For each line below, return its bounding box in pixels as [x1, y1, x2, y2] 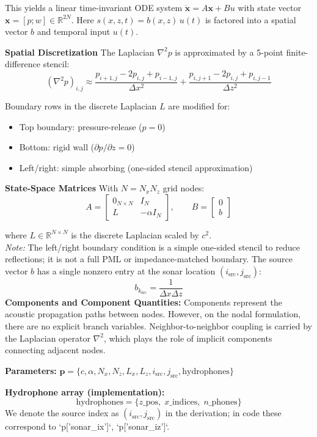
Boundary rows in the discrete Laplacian [5, 100, 157, 112]
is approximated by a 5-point [175, 45, 283, 58]
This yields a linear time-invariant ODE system [5, 1, 183, 13]
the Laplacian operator [5, 331, 90, 344]
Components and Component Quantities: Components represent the [5, 295, 282, 308]
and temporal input [37, 25, 111, 38]
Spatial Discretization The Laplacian [5, 45, 155, 58]
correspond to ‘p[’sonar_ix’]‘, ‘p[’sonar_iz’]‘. [5, 420, 170, 433]
